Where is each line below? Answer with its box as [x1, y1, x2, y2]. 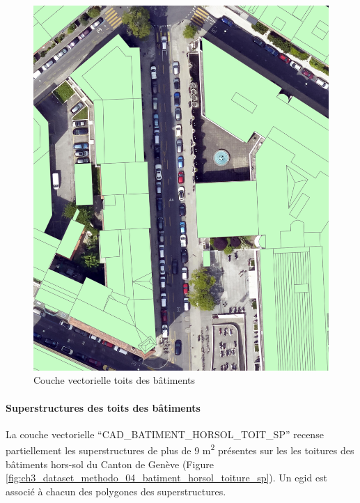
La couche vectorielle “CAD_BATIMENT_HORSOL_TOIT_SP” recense [6, 426, 324, 441]
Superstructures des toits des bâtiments [6, 400, 201, 415]
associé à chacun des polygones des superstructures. [6, 483, 226, 498]
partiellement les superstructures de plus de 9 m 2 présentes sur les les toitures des [6, 441, 354, 457]
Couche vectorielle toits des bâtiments [33, 373, 196, 387]
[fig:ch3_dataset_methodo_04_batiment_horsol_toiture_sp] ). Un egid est [6, 470, 328, 485]
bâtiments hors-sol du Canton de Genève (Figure [6, 456, 214, 471]
